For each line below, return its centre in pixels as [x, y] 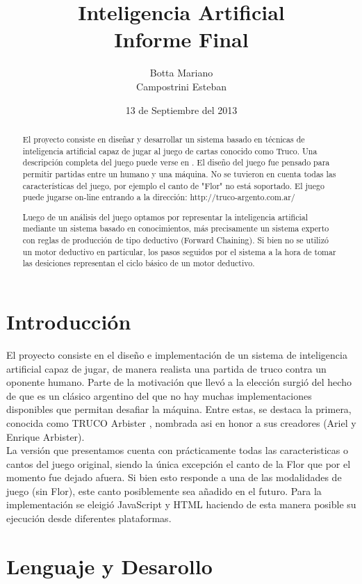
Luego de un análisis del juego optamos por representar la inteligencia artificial [165, 217]
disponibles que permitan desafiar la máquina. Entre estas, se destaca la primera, [179, 409]
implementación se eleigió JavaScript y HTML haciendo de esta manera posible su [181, 504]
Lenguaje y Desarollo [109, 566]
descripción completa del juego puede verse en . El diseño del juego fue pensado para [176, 162]
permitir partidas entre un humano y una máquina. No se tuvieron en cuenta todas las [179, 173]
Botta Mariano [181, 73]
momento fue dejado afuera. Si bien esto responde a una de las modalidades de [174, 477]
